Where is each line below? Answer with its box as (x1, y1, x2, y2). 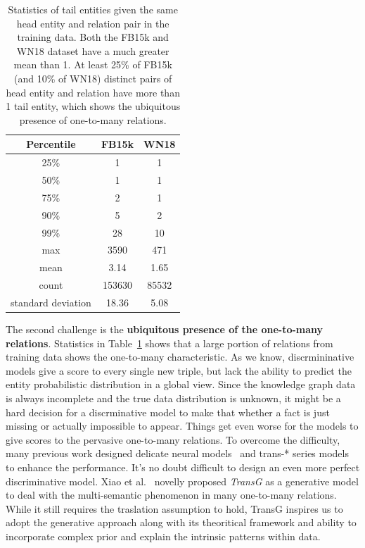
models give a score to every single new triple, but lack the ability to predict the (6, 363, 352, 378)
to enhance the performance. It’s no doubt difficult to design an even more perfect (6, 459, 360, 474)
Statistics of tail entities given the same (8, 2, 178, 16)
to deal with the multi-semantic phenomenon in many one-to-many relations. (6, 487, 337, 502)
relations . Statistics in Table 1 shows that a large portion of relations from (6, 335, 333, 350)
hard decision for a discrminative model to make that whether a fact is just (6, 404, 330, 419)
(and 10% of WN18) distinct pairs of (14, 70, 172, 85)
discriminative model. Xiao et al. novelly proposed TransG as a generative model (6, 473, 359, 488)
